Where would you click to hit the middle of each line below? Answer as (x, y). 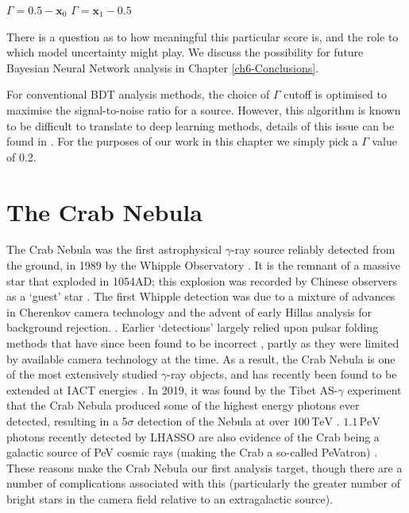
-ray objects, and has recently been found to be (282, 374)
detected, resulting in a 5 (67, 421)
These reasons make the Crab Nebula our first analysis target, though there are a (204, 467)
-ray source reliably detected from (313, 249)
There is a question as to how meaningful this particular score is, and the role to (203, 36)
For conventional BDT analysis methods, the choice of (138, 94)
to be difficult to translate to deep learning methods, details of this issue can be (201, 125)
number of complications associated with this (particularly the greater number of (204, 483)
